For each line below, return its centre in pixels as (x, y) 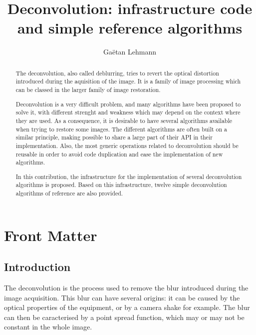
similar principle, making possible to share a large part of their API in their (114, 137)
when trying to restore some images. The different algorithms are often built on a (122, 129)
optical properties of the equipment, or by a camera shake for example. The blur (127, 307)
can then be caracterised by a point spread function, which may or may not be (124, 317)
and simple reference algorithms (130, 28)
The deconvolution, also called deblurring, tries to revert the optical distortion (117, 73)
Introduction (37, 267)
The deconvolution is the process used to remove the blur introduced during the (126, 288)
